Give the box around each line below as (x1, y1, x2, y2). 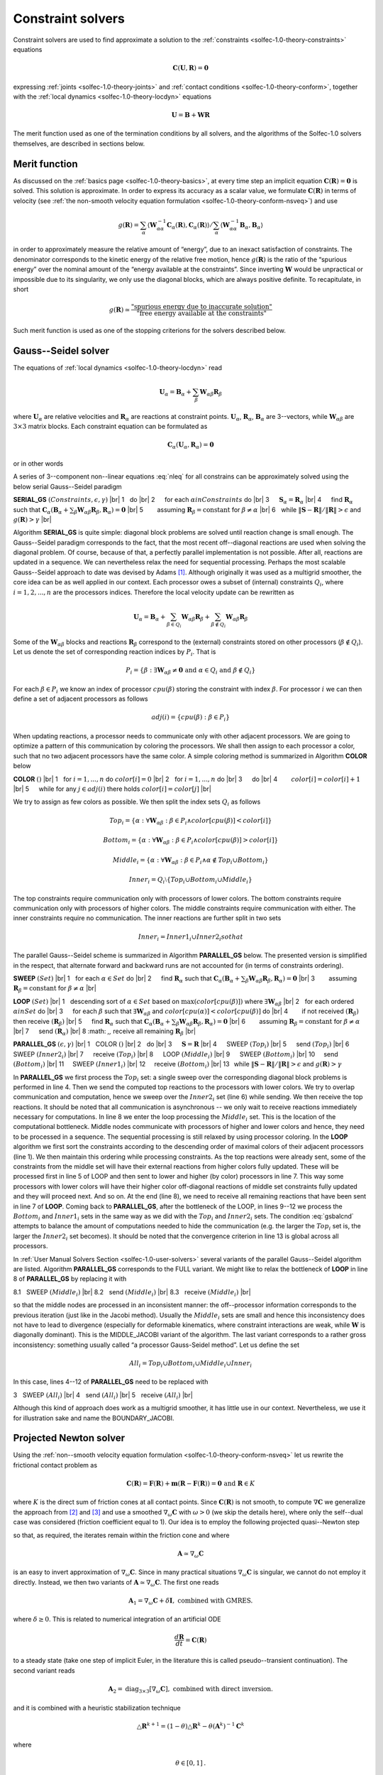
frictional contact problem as (13, 1460, 98, 1469)
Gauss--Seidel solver (13, 344, 110, 356)
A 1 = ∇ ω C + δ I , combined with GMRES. (128, 1596, 253, 1606)
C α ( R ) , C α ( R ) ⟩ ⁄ (167, 221, 212, 231)
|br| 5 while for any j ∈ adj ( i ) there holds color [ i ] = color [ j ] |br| (13, 785, 212, 793)
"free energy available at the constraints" (136, 310, 267, 317)
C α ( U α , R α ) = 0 (167, 441, 214, 451)
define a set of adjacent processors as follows (13, 694, 148, 703)
